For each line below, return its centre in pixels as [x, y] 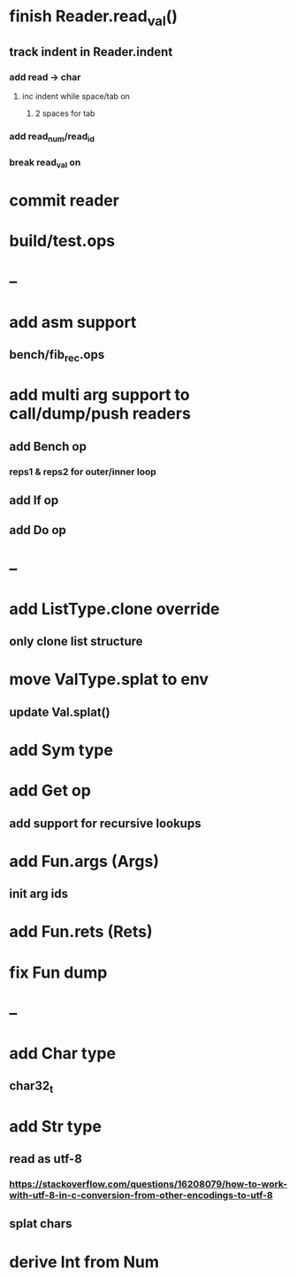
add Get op [50, 791]
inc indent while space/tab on [76, 97]
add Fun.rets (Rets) [81, 932]
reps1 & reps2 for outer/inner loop [83, 471]
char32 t [31, 1087]
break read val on [45, 163]
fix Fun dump [58, 972]
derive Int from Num [84, 1262]
